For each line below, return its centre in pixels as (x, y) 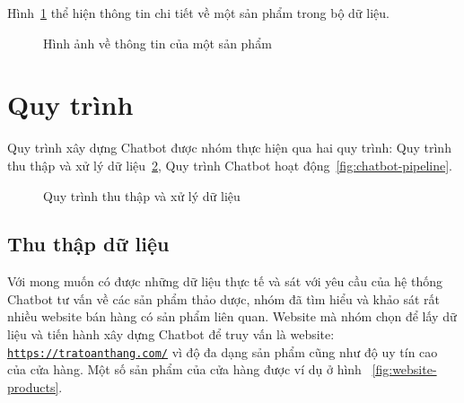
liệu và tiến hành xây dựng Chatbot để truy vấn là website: (171, 334)
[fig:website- (404, 369)
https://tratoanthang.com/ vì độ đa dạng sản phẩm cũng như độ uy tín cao (223, 351)
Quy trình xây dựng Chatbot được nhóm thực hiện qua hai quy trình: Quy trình (229, 148)
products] (33, 386)
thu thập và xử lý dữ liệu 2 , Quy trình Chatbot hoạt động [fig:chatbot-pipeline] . (230, 165)
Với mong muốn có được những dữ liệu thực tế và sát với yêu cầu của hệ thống (225, 281)
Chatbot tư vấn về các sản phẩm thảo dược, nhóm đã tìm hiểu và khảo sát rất (224, 298)
